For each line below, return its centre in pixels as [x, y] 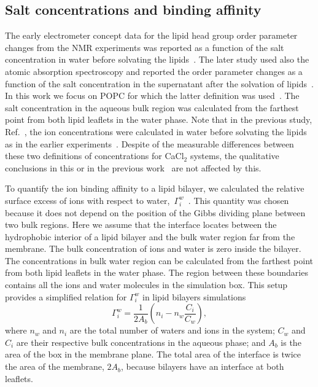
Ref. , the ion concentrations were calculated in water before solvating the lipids [156, 131]
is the [291, 342]
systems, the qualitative [235, 156]
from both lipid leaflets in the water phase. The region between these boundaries [157, 272]
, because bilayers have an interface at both [203, 366]
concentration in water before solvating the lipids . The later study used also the [157, 59]
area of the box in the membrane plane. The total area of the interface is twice [153, 354]
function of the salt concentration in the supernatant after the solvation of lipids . [159, 83]
